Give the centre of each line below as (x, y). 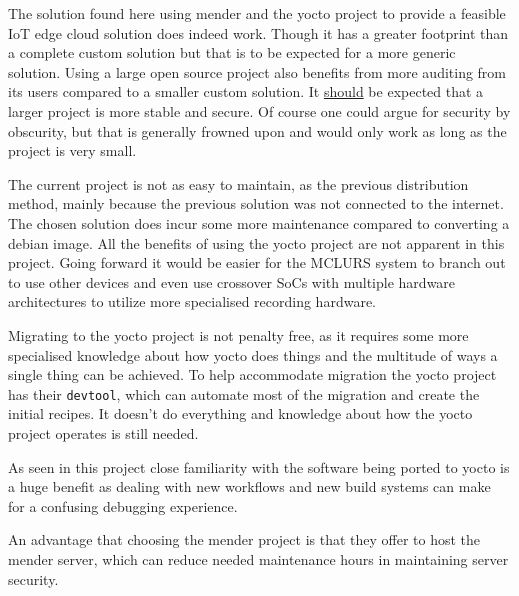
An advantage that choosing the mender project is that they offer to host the (244, 539)
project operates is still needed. (103, 432)
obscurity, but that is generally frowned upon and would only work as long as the (257, 130)
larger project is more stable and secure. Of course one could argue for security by (259, 110)
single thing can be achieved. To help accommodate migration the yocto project (252, 374)
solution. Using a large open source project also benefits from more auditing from (257, 71)
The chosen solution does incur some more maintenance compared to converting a (259, 222)
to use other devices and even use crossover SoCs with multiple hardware (232, 281)
